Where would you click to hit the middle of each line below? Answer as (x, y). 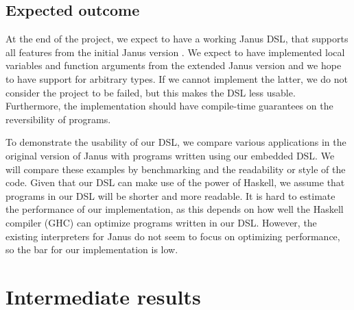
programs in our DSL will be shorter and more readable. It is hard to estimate (170, 195)
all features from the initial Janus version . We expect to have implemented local (175, 52)
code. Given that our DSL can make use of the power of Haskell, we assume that (175, 182)
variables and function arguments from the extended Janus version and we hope (174, 65)
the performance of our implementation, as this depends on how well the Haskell (175, 209)
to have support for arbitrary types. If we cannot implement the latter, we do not (177, 78)
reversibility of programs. (58, 119)
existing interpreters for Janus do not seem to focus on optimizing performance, (173, 236)
